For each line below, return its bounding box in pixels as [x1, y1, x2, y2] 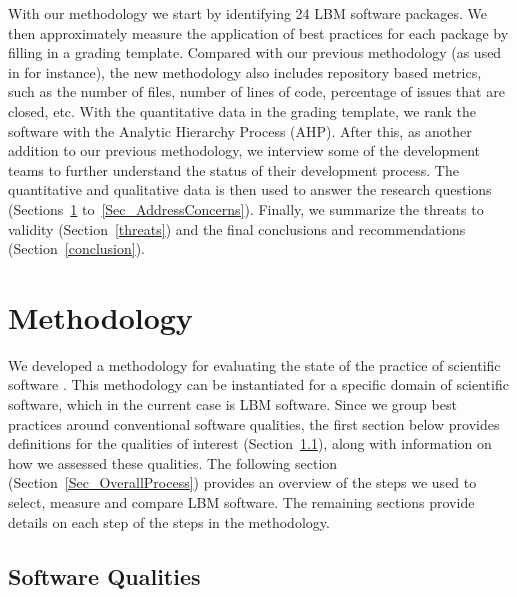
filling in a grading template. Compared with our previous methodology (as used [8, 42, 502, 63]
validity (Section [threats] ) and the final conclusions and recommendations [8, 218, 466, 239]
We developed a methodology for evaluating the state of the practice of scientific [8, 354, 501, 375]
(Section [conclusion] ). [8, 238, 146, 259]
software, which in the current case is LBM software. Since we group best [8, 394, 457, 415]
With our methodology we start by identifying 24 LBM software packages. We [8, 3, 488, 23]
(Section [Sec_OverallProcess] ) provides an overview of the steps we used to [8, 472, 477, 493]
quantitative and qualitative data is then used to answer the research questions [8, 179, 492, 200]
